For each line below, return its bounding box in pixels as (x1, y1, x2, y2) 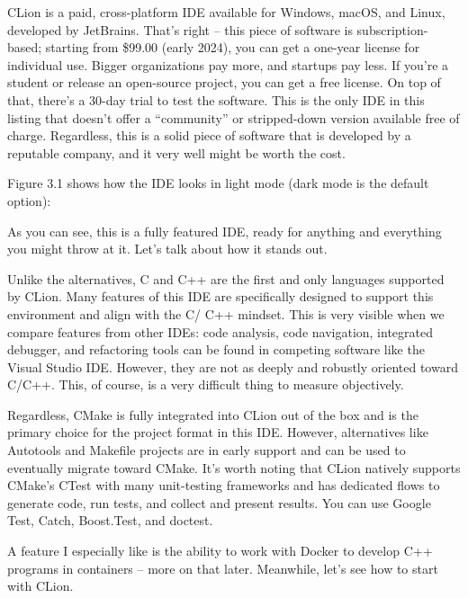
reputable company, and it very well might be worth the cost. (7, 143, 346, 162)
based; (7, 38, 42, 57)
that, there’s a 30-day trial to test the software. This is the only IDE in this (7, 90, 425, 109)
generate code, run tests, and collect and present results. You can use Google (7, 493, 431, 512)
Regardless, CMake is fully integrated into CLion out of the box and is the (7, 405, 418, 424)
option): (7, 191, 51, 210)
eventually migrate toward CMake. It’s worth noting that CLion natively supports (7, 458, 461, 477)
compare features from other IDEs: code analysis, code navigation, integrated (7, 322, 434, 341)
